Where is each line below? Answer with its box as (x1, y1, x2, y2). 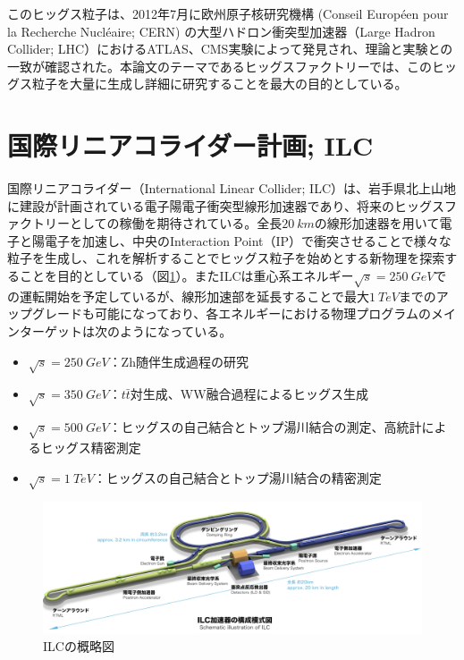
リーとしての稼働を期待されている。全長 (44, 214, 283, 233)
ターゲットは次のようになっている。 (19, 322, 232, 341)
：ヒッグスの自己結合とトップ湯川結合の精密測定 (93, 468, 382, 487)
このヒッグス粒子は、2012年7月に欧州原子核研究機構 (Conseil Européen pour (7, 4, 449, 22)
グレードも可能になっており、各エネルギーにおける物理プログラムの (31, 304, 431, 323)
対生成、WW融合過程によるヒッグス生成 (130, 385, 369, 403)
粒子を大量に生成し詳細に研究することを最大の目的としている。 (31, 74, 408, 93)
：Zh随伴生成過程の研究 (108, 351, 249, 370)
